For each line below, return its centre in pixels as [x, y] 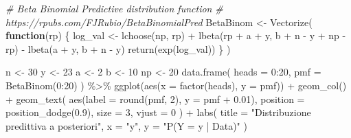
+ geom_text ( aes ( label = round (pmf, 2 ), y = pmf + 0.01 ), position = [155, 99]
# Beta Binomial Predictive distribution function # [114, 8]
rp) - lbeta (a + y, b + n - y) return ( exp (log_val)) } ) [118, 48]
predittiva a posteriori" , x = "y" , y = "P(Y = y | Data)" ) [126, 125]
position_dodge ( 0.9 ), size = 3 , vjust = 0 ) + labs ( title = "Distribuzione [158, 112]
